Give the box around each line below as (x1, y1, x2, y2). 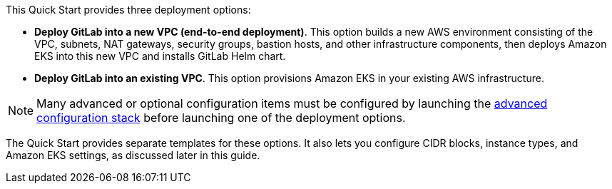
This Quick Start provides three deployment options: (6, 4, 251, 16)
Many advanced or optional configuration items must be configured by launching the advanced (36, 96, 548, 111)
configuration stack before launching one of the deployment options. (36, 111, 406, 125)
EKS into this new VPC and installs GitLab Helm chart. (34, 50, 286, 62)
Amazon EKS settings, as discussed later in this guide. (6, 149, 260, 161)
